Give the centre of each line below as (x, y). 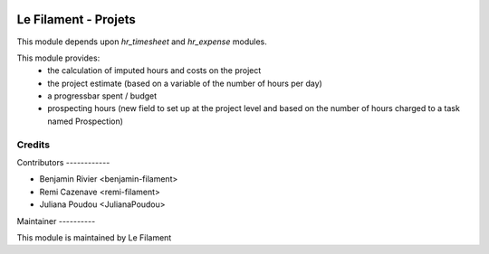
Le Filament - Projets (76, 19)
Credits (33, 145)
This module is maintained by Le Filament (94, 237)
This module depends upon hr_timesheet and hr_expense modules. (142, 42)
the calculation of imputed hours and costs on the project (154, 71)
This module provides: (58, 58)
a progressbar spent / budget (102, 96)
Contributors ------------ (63, 162)
